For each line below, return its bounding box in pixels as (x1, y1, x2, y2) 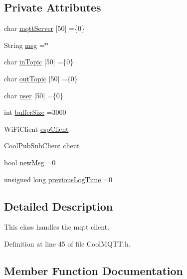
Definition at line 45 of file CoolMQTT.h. (4, 238, 131, 249)
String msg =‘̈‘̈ (4, 39, 49, 50)
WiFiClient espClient (4, 123, 69, 134)
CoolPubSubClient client (4, 140, 80, 151)
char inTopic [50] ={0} (4, 56, 74, 67)
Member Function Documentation (4, 263, 184, 278)
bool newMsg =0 (4, 157, 56, 167)
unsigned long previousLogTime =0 (4, 174, 113, 184)
